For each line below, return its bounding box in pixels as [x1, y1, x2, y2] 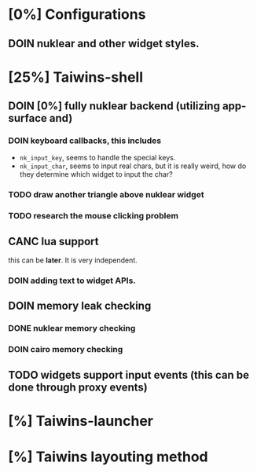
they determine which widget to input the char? [19, 170, 173, 179]
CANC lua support [8, 234, 99, 248]
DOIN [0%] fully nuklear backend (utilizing [8, 100, 220, 113]
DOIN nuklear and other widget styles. [8, 37, 200, 50]
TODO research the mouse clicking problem [8, 211, 179, 222]
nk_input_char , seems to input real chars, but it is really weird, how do [19, 161, 247, 170]
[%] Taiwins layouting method [8, 448, 208, 466]
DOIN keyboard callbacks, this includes [8, 135, 162, 146]
